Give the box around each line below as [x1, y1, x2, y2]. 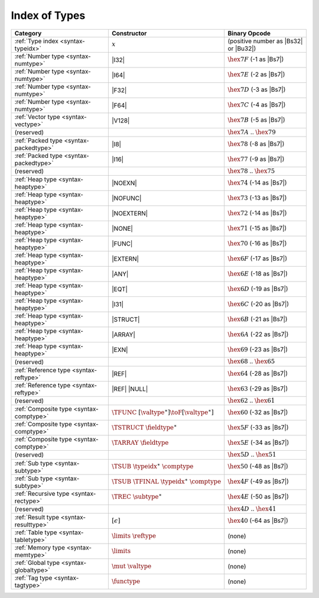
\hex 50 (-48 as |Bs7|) [227, 462, 289, 470]
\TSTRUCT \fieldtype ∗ [112, 422, 177, 431]
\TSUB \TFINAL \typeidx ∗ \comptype [112, 476, 222, 486]
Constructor [112, 29, 147, 37]
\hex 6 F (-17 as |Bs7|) [227, 254, 288, 263]
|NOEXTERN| [112, 209, 148, 218]
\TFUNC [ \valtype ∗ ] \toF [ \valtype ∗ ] [112, 407, 214, 416]
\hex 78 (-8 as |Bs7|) [227, 140, 285, 148]
